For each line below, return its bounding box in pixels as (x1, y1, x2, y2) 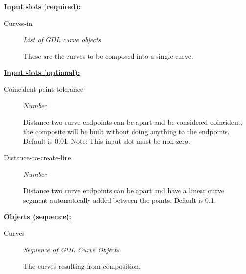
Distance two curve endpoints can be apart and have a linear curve (23, 185, 224, 196)
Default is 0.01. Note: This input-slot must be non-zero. (23, 136, 190, 146)
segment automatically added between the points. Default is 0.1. (23, 195, 216, 205)
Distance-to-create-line (4, 152, 71, 162)
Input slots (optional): (4, 67, 80, 77)
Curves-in (4, 18, 33, 28)
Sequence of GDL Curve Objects (23, 244, 120, 254)
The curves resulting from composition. (23, 261, 141, 271)
